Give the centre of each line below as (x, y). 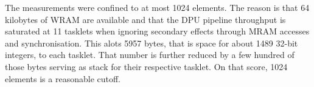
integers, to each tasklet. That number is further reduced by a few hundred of (150, 55)
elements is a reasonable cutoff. (63, 78)
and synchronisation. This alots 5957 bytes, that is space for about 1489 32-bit (152, 43)
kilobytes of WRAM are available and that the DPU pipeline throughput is (145, 19)
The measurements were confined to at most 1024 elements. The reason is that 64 (157, 7)
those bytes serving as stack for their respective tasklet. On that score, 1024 (146, 66)
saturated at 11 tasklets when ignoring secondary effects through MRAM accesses (157, 31)
